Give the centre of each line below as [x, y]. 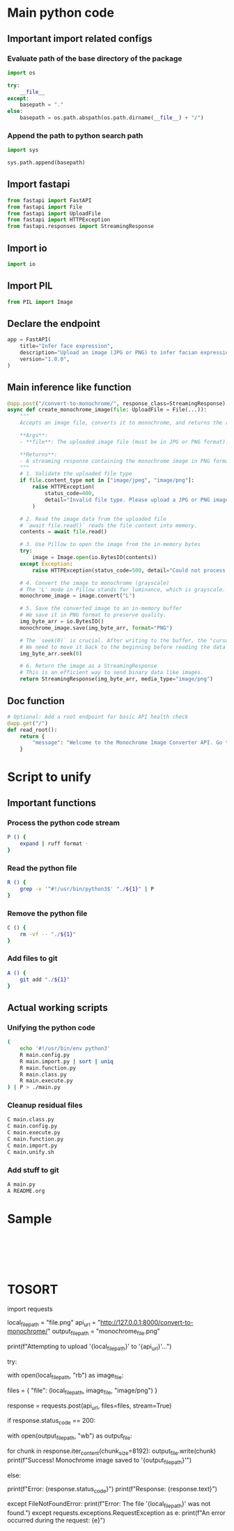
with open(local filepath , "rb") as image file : [65, 1376]
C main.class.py [31, 1120]
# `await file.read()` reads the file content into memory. [109, 525]
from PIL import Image [40, 302]
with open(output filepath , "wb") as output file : [70, 1436]
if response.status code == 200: [52, 1422]
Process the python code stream [64, 823]
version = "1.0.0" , [45, 359]
